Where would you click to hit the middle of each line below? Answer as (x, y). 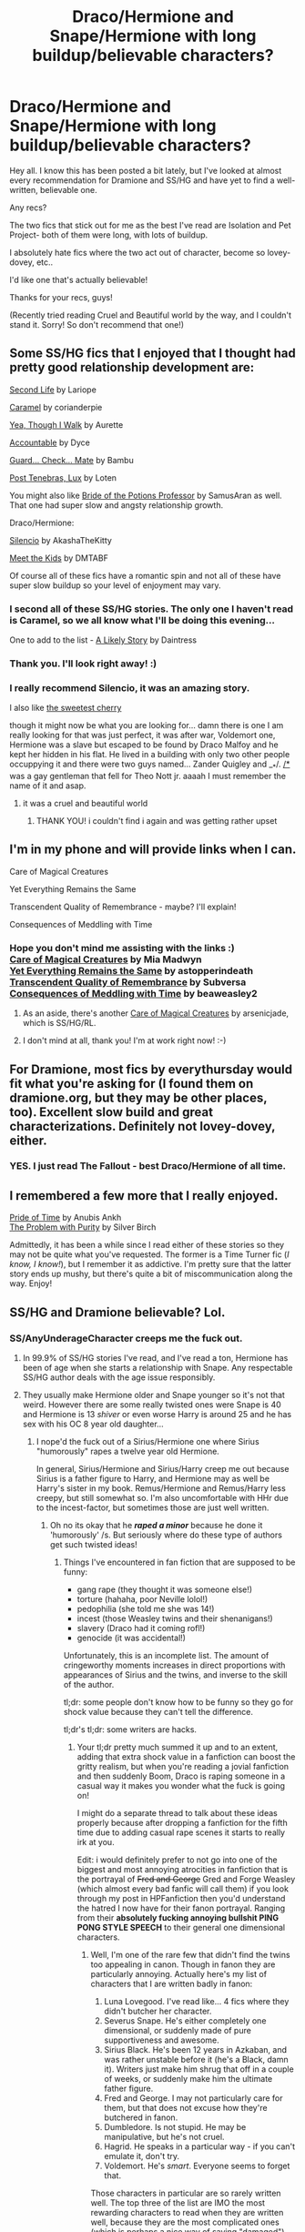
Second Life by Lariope (53, 390)
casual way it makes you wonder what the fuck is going (181, 1785)
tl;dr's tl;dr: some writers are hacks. (130, 1729)
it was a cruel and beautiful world (85, 804)
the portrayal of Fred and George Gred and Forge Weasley (186, 1879)
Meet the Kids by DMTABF (59, 558)
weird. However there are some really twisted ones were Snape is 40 (152, 1405)
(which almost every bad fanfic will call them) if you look (183, 1888)
